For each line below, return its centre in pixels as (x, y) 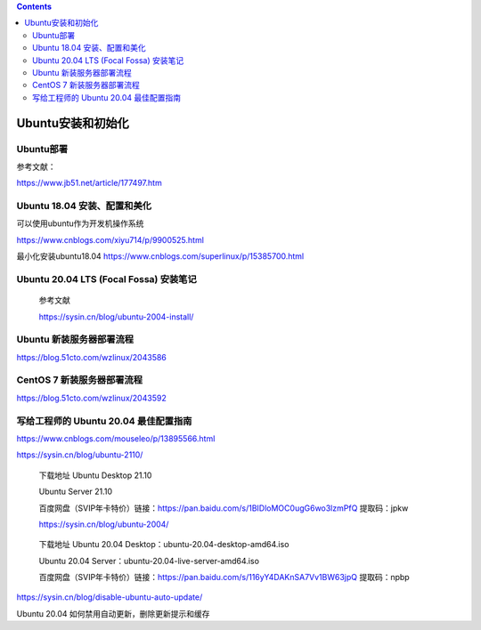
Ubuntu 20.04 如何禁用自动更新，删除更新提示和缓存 (113, 613)
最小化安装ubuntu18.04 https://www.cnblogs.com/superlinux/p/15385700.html (160, 256)
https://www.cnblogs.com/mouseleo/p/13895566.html (116, 438)
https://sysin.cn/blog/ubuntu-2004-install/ (116, 317)
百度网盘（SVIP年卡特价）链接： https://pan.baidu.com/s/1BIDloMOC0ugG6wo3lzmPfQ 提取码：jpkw (224, 508)
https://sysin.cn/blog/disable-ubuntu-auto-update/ (110, 597)
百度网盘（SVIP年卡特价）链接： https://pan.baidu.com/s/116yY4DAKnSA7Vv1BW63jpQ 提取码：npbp (224, 577)
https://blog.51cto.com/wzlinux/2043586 (91, 357)
